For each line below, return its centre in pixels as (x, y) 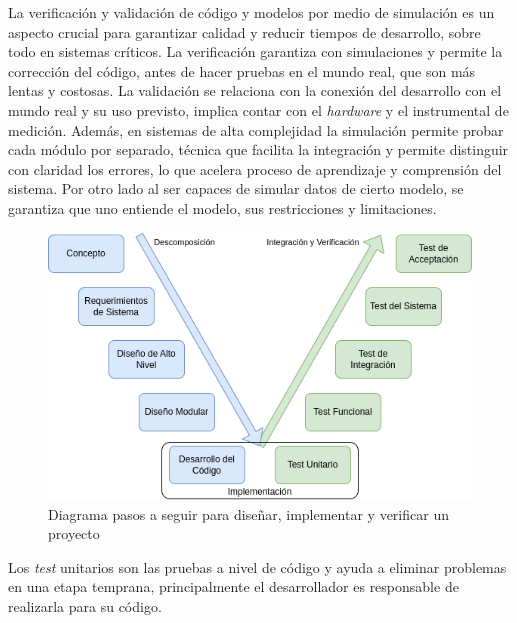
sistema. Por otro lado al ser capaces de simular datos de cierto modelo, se (236, 188)
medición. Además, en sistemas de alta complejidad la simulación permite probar (256, 129)
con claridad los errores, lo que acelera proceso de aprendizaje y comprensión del (255, 168)
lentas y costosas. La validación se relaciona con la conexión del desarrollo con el (255, 90)
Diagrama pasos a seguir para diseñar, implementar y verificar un (248, 513)
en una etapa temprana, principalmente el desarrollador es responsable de (233, 586)
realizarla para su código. (85, 606)
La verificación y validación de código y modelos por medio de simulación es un (251, 12)
